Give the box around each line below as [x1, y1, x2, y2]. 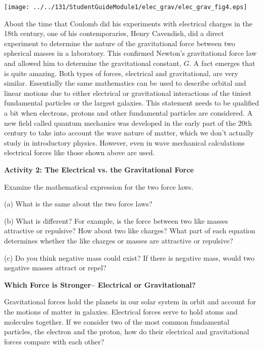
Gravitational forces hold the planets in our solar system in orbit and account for [4, 296, 256, 307]
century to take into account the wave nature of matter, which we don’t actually [4, 127, 254, 138]
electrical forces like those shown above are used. [4, 147, 155, 158]
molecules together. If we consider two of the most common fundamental [4, 316, 230, 327]
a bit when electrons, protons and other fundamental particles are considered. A [4, 108, 253, 118]
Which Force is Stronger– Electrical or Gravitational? [4, 279, 196, 290]
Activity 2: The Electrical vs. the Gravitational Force [4, 164, 194, 174]
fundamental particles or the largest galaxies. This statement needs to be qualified [4, 97, 259, 108]
